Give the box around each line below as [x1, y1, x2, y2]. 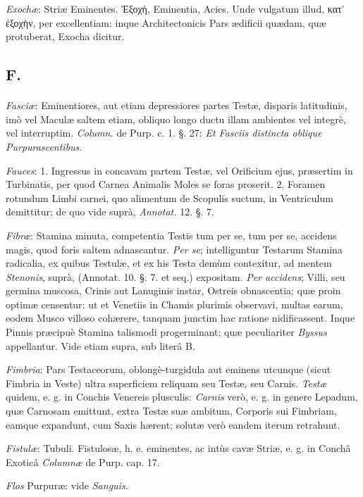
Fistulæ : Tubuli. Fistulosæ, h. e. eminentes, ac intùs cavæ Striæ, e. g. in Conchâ [6, 441, 351, 455]
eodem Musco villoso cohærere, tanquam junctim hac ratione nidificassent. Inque [6, 310, 355, 325]
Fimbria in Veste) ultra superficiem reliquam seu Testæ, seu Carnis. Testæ [6, 375, 327, 390]
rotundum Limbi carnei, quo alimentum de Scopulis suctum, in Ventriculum [6, 190, 333, 205]
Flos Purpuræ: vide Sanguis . [6, 478, 128, 493]
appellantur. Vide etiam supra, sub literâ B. [6, 338, 195, 353]
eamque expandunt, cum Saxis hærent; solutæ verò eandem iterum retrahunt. [6, 417, 340, 432]
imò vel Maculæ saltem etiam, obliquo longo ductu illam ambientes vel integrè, [6, 111, 346, 126]
